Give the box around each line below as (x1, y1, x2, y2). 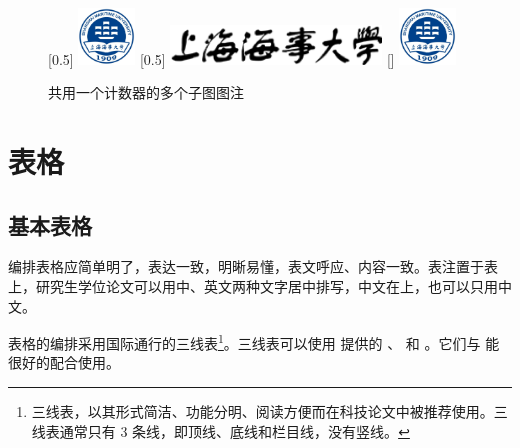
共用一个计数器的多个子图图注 (48, 82, 244, 103)
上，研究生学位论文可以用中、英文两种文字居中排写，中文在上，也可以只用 (8, 276, 498, 297)
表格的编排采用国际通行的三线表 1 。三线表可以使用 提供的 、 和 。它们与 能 (8, 330, 500, 353)
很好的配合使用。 (8, 352, 120, 373)
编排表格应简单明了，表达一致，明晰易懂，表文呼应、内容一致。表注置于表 (8, 256, 498, 277)
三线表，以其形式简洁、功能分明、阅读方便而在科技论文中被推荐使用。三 (31, 401, 508, 422)
